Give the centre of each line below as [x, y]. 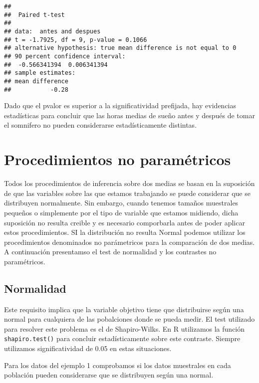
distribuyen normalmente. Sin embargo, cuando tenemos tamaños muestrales [121, 203]
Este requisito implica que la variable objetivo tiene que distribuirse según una [124, 309]
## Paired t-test [34, 15]
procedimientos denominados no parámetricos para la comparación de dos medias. [129, 242]
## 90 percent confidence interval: [65, 56]
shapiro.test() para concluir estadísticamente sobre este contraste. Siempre [122, 338]
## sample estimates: [40, 73]
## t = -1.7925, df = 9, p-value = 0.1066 [76, 40]
